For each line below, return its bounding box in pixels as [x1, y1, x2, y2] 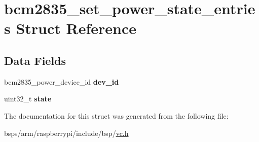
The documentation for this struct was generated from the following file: [4, 110, 229, 121]
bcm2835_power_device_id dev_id [4, 76, 119, 87]
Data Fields [4, 52, 66, 68]
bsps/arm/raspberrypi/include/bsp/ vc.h [4, 127, 129, 138]
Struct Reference [16, 18, 137, 39]
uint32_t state [4, 93, 52, 104]
